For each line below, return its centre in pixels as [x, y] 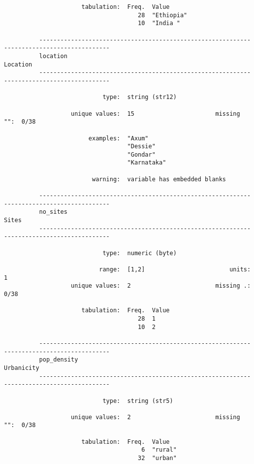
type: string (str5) [138, 401]
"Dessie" [141, 147]
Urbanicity [22, 368]
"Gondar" [141, 154]
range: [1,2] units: [175, 269]
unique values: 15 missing [156, 114]
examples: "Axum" [118, 138]
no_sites [53, 212]
